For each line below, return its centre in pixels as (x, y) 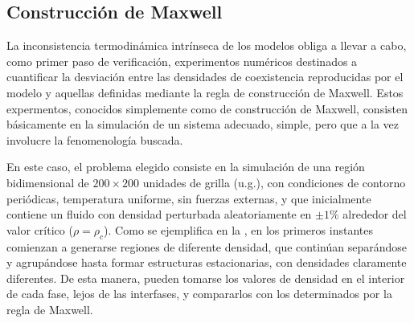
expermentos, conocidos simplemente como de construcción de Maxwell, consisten (207, 108)
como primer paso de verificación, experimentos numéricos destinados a (182, 61)
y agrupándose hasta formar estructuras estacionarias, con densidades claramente (207, 262)
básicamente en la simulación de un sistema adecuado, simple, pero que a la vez (203, 124)
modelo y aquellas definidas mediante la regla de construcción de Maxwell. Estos (205, 92)
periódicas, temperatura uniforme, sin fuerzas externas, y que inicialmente (189, 198)
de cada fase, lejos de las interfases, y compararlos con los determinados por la (199, 294)
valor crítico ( (40, 229)
